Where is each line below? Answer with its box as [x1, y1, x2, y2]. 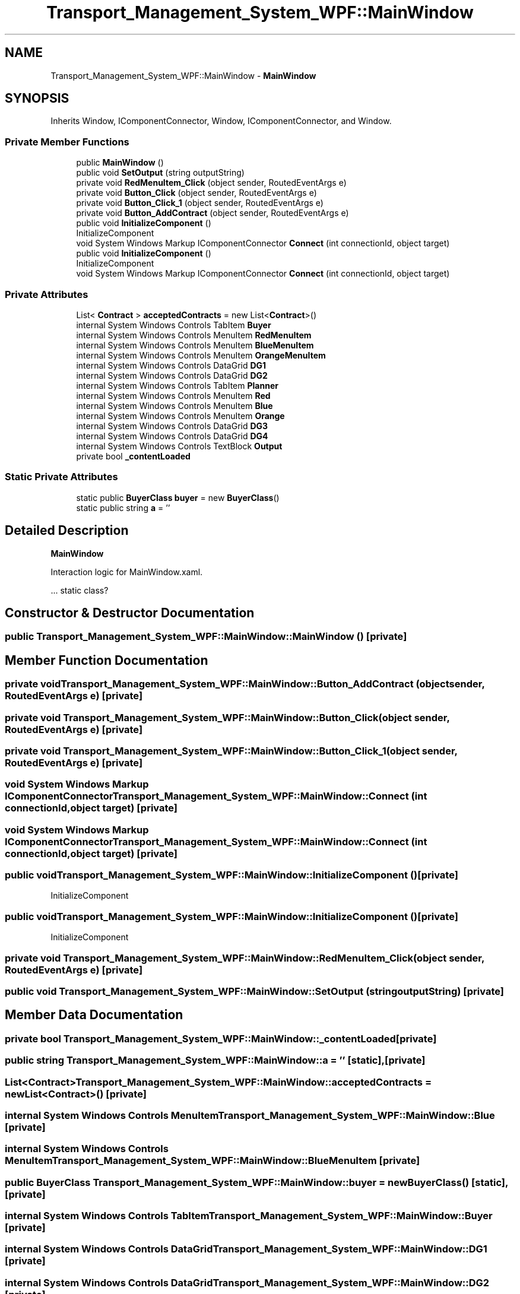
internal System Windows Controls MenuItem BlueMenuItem [76, 340, 314, 350]
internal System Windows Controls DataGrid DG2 [76, 370, 268, 380]
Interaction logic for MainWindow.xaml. [50, 566, 203, 577]
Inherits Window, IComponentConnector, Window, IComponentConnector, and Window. [50, 116, 392, 126]
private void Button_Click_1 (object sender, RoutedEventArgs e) [76, 198, 324, 208]
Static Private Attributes [5, 471, 118, 483]
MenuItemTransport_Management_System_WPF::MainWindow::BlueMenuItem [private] [5, 1155, 420, 1167]
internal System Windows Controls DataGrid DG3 [76, 420, 268, 431]
